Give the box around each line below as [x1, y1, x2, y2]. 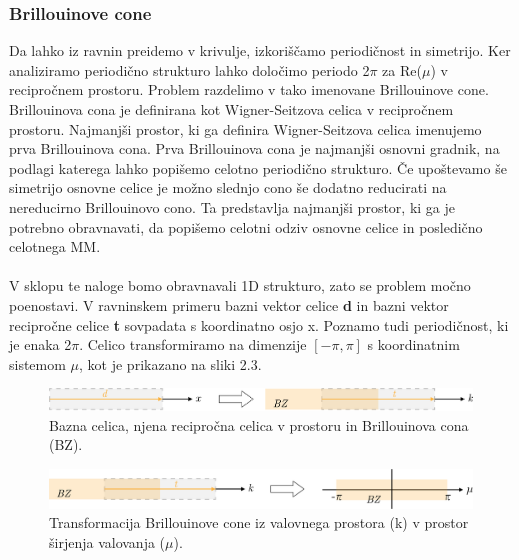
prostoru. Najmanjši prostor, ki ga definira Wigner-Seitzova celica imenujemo [9, 118, 482, 139]
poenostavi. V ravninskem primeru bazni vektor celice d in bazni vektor [9, 294, 449, 315]
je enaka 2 [9, 334, 72, 355]
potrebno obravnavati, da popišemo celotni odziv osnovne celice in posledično [9, 216, 483, 237]
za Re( [382, 59, 422, 80]
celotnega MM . [9, 236, 101, 257]
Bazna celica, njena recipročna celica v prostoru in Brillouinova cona [49, 414, 469, 435]
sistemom [9, 353, 66, 374]
